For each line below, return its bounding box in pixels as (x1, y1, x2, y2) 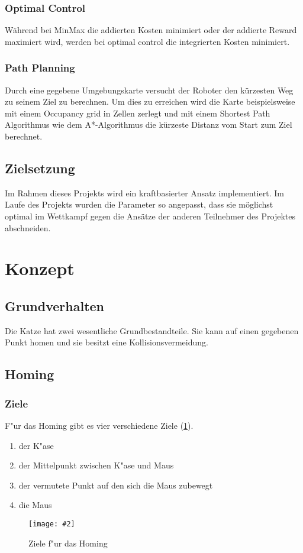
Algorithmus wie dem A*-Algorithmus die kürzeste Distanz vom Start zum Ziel (5, 118, 292, 131)
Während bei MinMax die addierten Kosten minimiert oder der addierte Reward (5, 24, 297, 36)
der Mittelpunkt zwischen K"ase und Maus (18, 459, 174, 471)
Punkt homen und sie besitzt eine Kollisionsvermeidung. (5, 336, 208, 348)
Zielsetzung (5, 159, 75, 177)
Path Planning (5, 60, 75, 75)
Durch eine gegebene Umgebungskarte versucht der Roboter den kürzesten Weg (5, 83, 294, 96)
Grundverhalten (5, 296, 105, 315)
